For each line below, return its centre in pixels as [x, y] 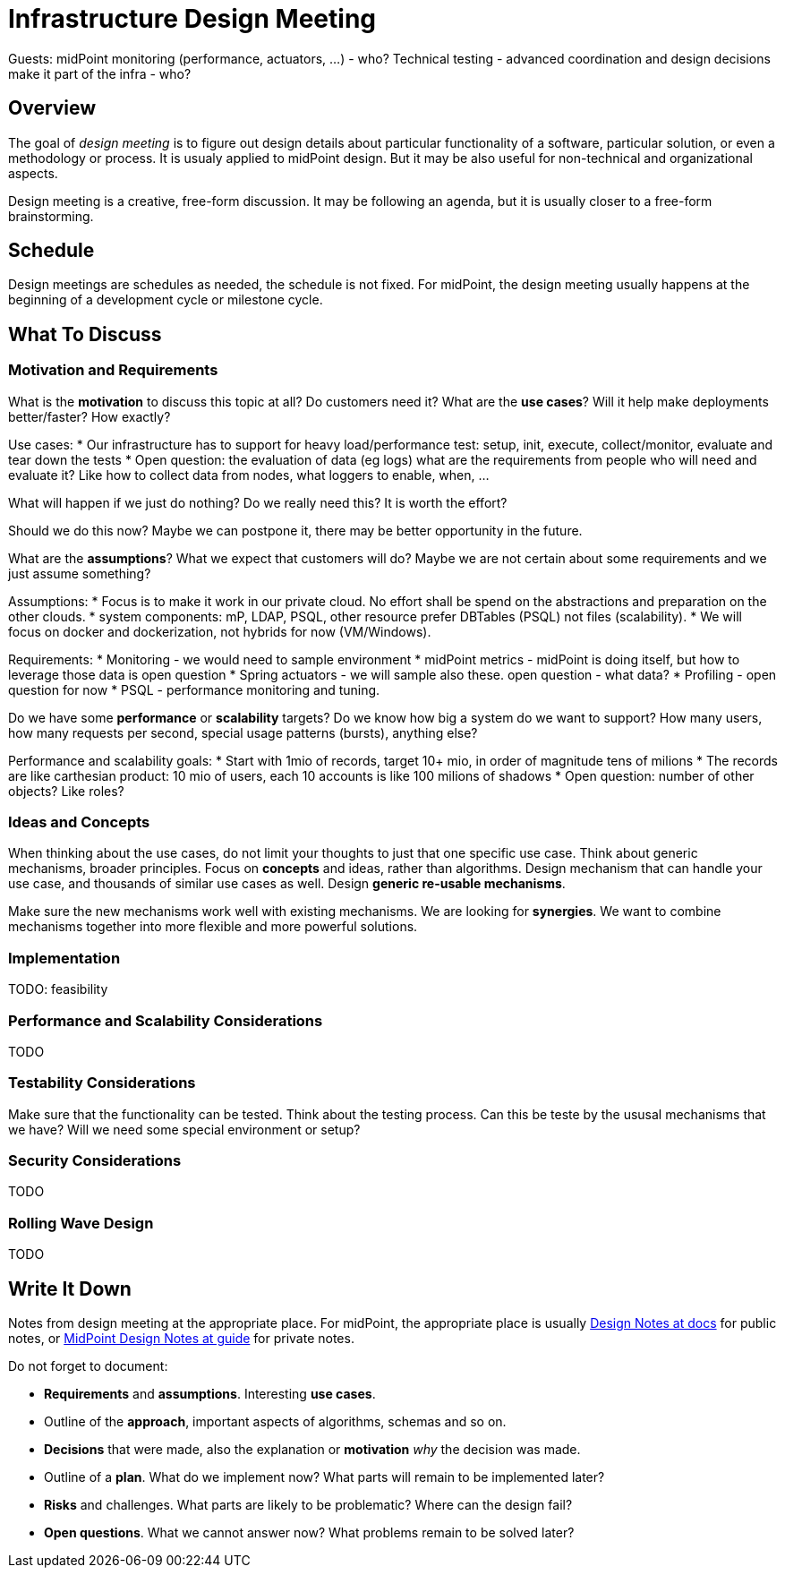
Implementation [64, 958]
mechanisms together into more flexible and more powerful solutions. [213, 927]
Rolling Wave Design [81, 1223]
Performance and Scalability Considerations [166, 1020]
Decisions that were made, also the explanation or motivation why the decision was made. [312, 1449]
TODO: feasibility [58, 989]
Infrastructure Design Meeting [192, 19]
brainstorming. [51, 216]
